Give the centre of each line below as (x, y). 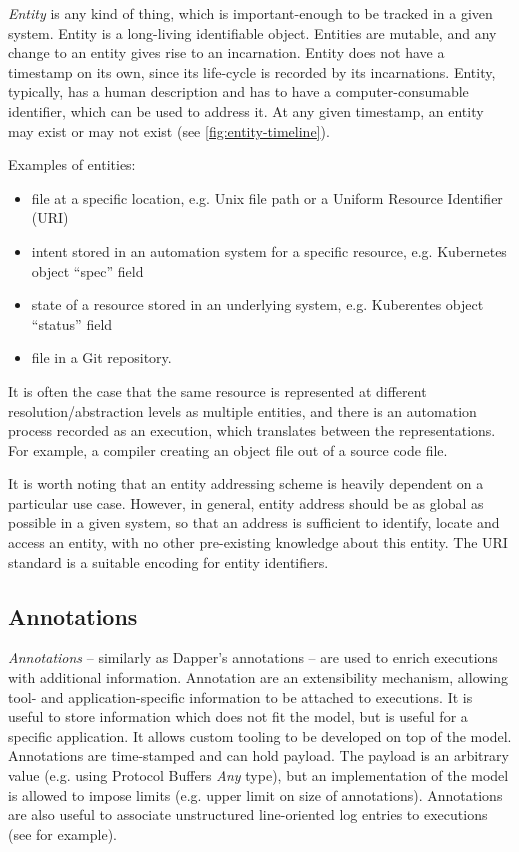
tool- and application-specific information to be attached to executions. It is (240, 696)
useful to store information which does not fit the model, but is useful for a (238, 716)
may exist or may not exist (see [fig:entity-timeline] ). (169, 130)
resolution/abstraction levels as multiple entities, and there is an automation (242, 410)
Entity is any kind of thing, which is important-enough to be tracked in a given (250, 13)
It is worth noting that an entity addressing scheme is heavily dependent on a (246, 483)
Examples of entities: (72, 164)
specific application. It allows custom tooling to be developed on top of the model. (260, 735)
